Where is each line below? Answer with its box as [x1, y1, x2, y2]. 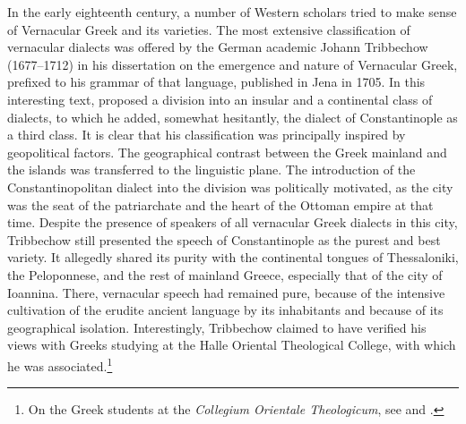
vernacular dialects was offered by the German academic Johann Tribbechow [7, 38, 428, 56]
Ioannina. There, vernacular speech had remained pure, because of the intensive [7, 283, 445, 301]
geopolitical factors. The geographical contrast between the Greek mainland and [7, 142, 447, 161]
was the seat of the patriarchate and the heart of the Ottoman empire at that [7, 195, 434, 214]
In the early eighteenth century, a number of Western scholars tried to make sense [7, 3, 457, 21]
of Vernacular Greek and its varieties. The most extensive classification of [7, 20, 410, 38]
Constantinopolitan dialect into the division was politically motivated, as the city [7, 177, 453, 196]
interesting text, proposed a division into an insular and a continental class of [7, 89, 433, 108]
